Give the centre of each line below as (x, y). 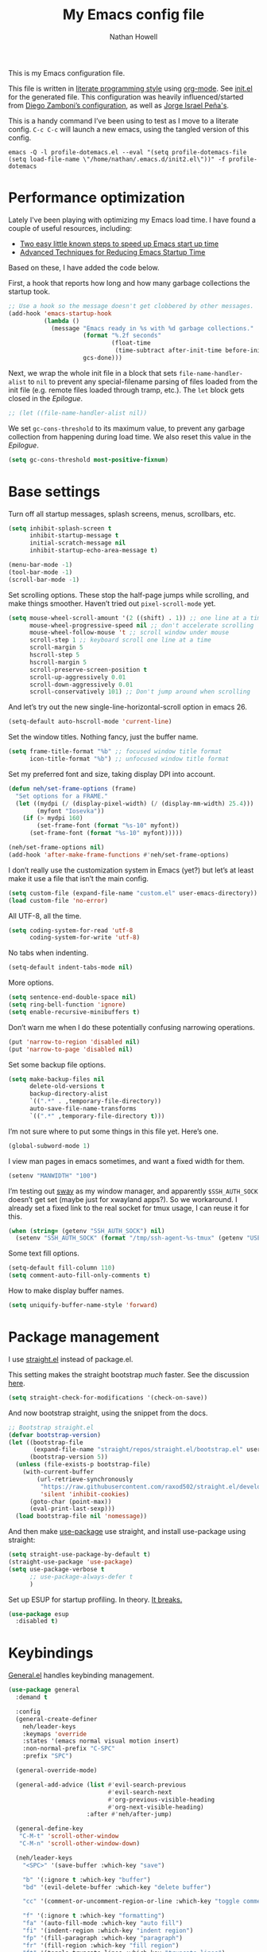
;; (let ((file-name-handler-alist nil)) (78, 413)
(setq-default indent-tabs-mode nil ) (71, 968)
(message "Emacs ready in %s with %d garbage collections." (152, 328)
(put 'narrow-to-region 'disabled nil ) (74, 1042)
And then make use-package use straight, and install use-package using (127, 1532)
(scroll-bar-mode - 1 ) (44, 580)
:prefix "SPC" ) (48, 1756)
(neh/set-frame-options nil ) (56, 848)
